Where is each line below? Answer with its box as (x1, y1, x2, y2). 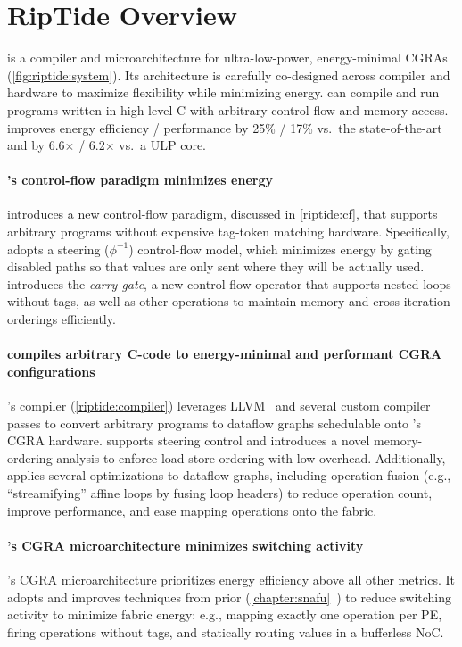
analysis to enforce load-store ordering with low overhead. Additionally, (56, 448, 446, 467)
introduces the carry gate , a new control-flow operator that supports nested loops (7, 274, 451, 293)
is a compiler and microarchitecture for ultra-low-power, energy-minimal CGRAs (7, 48, 448, 67)
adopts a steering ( (7, 239, 110, 258)
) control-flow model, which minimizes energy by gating (128, 239, 432, 258)
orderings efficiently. (7, 310, 116, 328)
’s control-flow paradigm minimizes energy (7, 170, 273, 189)
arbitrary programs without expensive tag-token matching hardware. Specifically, (7, 222, 450, 241)
